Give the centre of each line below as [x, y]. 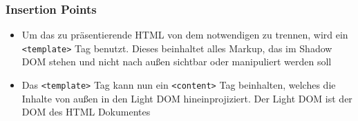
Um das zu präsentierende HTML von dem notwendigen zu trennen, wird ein [185, 35]
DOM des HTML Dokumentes [86, 112]
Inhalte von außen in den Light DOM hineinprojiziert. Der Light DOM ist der [187, 98]
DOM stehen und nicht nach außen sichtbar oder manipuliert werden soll [177, 62]
